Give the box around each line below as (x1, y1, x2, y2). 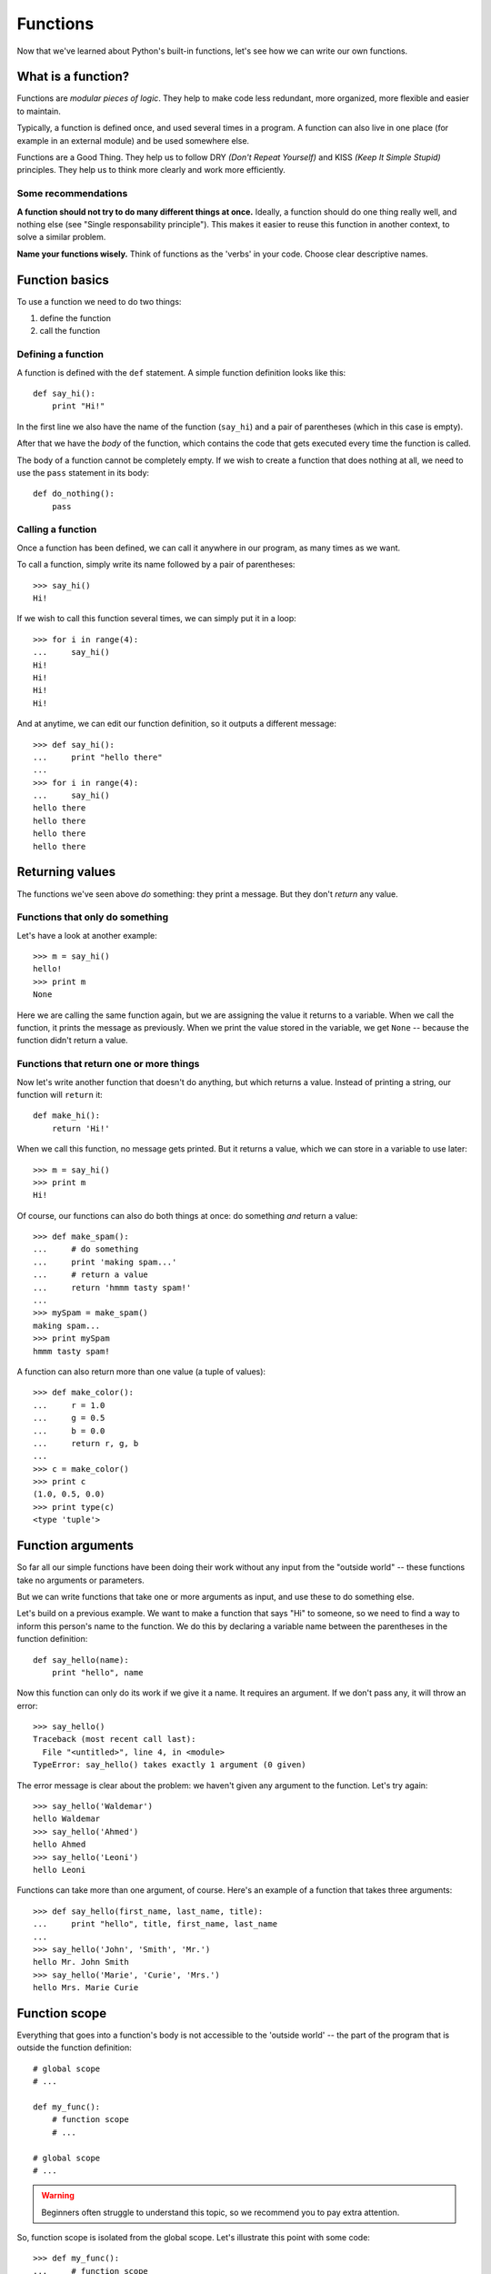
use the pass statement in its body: (16, 467, 150, 478)
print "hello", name (51, 1667, 144, 1677)
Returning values (16, 864, 116, 880)
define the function (39, 313, 112, 324)
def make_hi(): (33, 1111, 101, 1121)
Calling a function (16, 523, 97, 536)
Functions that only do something (16, 911, 169, 923)
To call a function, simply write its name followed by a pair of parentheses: (16, 559, 296, 570)
